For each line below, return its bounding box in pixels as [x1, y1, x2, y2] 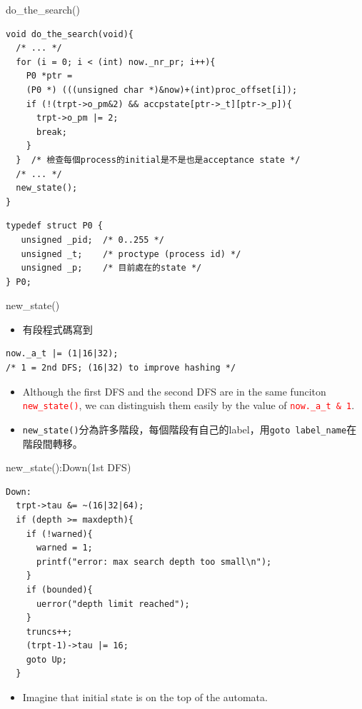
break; [36, 126, 67, 137]
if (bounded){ [26, 584, 93, 595]
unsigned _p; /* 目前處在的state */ [21, 263, 202, 273]
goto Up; [26, 654, 67, 665]
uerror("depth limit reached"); [36, 598, 190, 609]
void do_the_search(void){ [6, 29, 134, 39]
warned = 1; [36, 543, 93, 553]
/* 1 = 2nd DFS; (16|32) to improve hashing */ [6, 363, 236, 373]
